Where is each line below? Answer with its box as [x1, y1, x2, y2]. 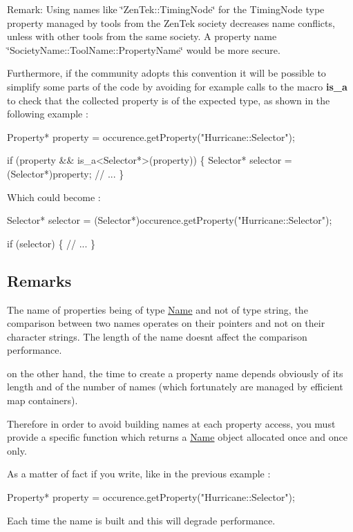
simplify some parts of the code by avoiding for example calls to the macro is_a [7, 79, 347, 93]
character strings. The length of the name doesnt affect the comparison [7, 329, 307, 343]
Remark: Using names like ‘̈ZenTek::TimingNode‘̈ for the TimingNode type [7, 2, 325, 16]
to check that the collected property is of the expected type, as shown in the [7, 93, 330, 107]
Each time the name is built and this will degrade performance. [7, 513, 276, 527]
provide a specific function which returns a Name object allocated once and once [7, 430, 348, 444]
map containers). [7, 393, 78, 408]
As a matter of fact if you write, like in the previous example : [7, 466, 271, 481]
